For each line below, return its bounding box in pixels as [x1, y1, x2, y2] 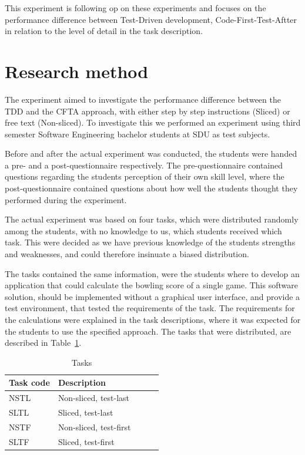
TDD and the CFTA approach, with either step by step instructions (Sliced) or [5, 105, 290, 117]
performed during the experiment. [5, 193, 127, 205]
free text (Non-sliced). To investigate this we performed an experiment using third [5, 116, 301, 129]
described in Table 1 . [5, 336, 82, 349]
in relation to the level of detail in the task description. [5, 25, 203, 37]
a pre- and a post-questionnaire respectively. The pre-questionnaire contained [5, 159, 283, 171]
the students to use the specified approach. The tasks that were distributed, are [5, 325, 291, 337]
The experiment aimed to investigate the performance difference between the [5, 93, 281, 105]
